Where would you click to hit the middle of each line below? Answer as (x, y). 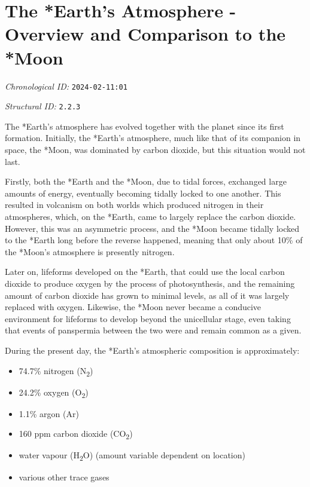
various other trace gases (64, 477)
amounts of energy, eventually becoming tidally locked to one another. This (143, 193)
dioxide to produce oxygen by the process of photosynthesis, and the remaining (150, 283)
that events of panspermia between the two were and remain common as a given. (153, 330)
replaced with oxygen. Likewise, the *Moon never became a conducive (133, 307)
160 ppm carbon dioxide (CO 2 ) (76, 434)
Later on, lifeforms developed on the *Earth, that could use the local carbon (145, 272)
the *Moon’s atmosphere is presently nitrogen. (90, 251)
